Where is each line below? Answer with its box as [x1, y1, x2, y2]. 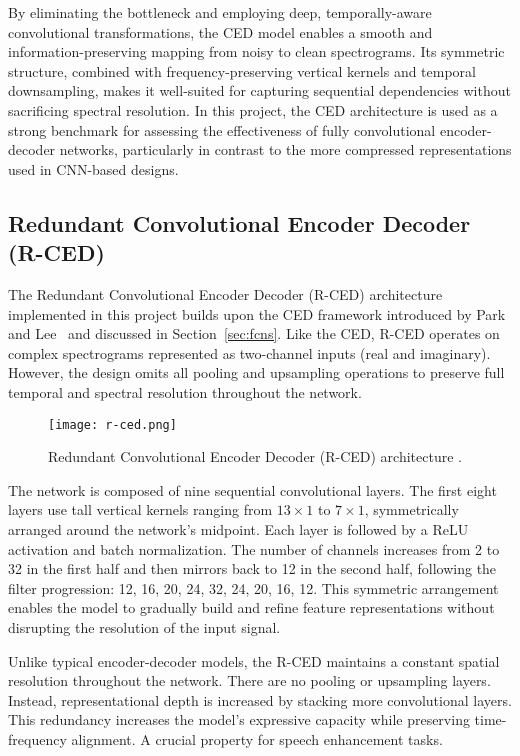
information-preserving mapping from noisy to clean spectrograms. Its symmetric [8, 41, 505, 62]
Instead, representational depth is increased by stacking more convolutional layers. [8, 689, 512, 710]
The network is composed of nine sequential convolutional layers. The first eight [8, 479, 497, 500]
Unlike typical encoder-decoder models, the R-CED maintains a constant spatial [8, 650, 500, 671]
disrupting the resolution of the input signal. [8, 616, 281, 637]
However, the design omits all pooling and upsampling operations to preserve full [8, 362, 505, 383]
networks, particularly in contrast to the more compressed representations [59, 139, 512, 160]
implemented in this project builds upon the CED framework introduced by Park [8, 303, 506, 324]
